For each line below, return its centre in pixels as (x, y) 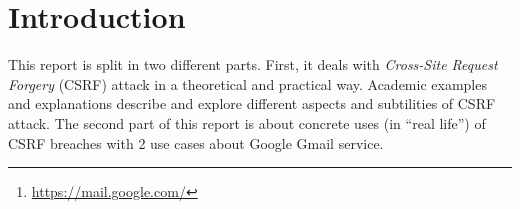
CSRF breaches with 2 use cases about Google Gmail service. (196, 142)
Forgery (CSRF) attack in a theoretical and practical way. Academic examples (247, 83)
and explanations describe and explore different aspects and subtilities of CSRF (252, 103)
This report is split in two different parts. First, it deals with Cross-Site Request (253, 64)
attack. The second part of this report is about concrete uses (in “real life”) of (247, 122)
